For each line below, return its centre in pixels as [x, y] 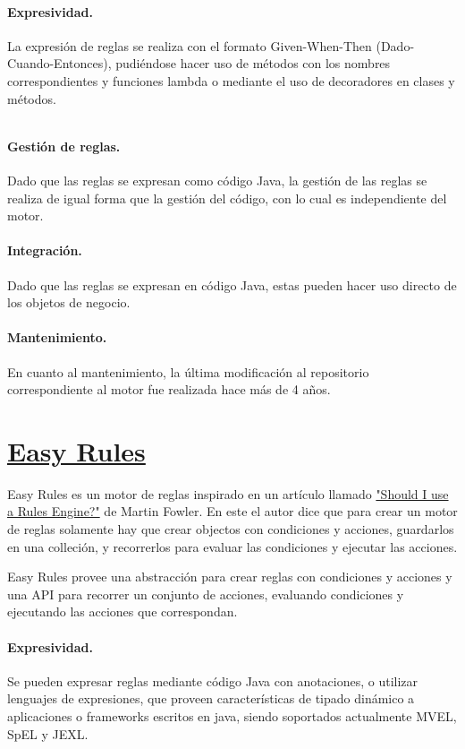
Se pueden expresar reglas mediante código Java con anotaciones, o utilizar [213, 680]
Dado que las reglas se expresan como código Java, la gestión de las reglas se [217, 180]
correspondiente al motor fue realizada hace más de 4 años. [169, 389]
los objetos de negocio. [69, 302]
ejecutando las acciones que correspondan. [123, 611]
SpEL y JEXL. [48, 733]
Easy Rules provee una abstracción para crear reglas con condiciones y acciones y [230, 577]
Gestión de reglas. [64, 146]
